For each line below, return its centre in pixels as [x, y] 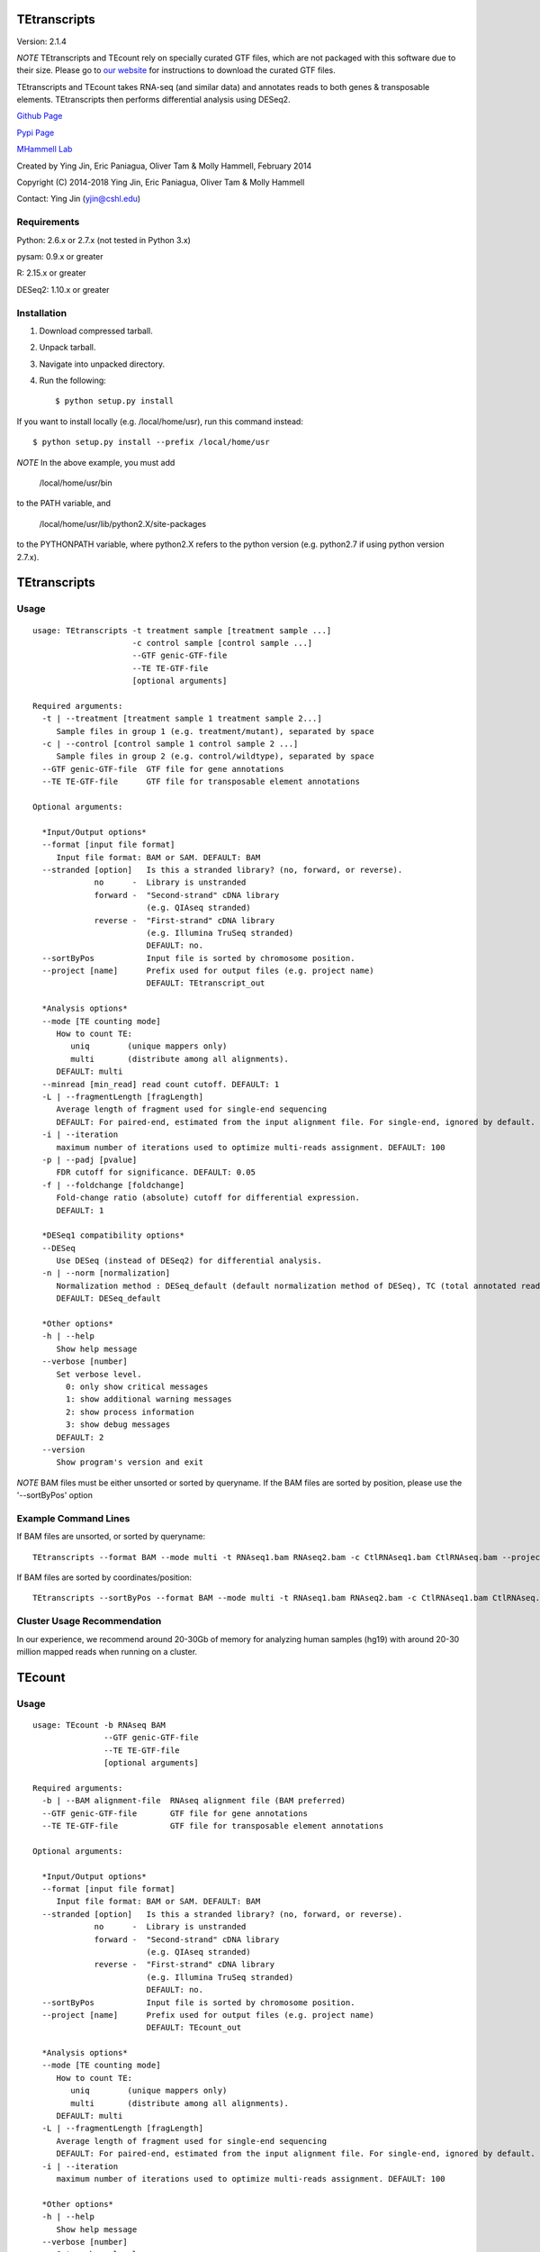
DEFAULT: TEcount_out [194, 2028]
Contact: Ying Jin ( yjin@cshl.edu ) [79, 199]
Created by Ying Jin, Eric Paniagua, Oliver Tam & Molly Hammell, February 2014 [164, 166]
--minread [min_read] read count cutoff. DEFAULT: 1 [161, 1084]
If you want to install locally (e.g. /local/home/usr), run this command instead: [160, 421]
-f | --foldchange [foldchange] [113, 1185]
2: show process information [130, 1412]
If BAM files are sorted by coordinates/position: [104, 1577]
